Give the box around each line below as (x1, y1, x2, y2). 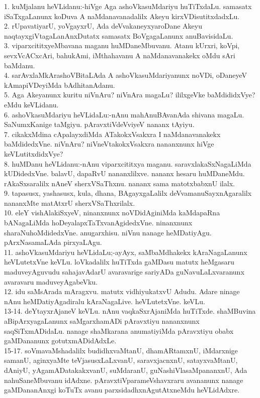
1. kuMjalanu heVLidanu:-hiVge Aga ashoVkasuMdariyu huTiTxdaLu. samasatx (4, 1, 252, 11)
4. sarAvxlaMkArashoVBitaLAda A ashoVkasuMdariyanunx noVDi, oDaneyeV (4, 70, 247, 80)
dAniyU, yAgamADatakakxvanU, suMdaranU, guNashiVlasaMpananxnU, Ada (4, 364, 247, 375)
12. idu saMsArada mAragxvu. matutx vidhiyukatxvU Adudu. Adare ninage (4, 286, 240, 297)
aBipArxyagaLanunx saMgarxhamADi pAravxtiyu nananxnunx (4, 316, 200, 326)
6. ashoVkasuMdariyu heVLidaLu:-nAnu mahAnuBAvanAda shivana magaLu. (4, 109, 244, 119)
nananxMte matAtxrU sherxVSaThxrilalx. (4, 197, 135, 208)
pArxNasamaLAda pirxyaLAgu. (4, 237, 102, 247)
